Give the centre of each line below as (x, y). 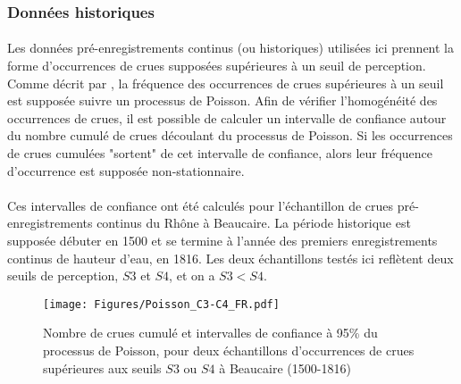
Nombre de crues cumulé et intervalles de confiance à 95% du (210, 333)
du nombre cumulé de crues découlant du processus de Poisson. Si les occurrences (230, 135)
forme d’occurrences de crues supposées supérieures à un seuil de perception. (217, 66)
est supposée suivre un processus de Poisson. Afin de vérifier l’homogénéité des (222, 100)
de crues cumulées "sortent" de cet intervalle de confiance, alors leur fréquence (220, 153)
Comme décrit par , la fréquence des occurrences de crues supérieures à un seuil (226, 83)
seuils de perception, (63, 275)
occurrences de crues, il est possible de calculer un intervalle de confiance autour (227, 117)
